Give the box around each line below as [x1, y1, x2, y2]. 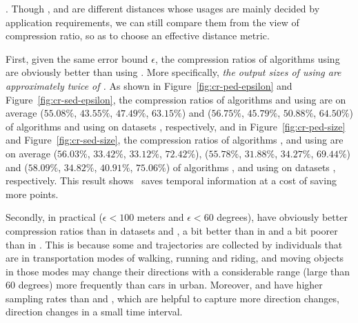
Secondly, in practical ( [6, 210, 103, 224]
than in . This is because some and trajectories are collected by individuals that [6, 237, 343, 251]
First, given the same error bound [6, 51, 148, 66]
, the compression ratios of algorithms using [155, 51, 340, 66]
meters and [137, 210, 184, 224]
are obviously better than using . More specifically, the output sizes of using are [6, 65, 341, 79]
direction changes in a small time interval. [6, 304, 183, 319]
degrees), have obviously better [217, 210, 348, 224]
